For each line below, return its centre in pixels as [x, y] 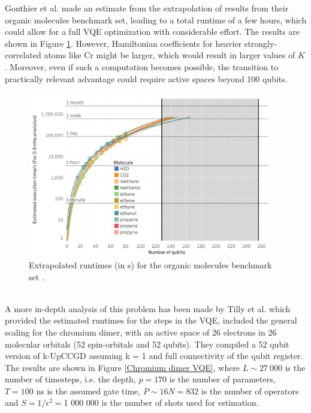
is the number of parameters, [222, 379]
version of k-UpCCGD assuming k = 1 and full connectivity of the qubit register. [154, 356]
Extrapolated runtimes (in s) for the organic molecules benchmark [150, 264]
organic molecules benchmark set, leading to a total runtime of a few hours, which [156, 20]
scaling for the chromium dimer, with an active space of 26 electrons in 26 [141, 332]
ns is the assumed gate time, [88, 390]
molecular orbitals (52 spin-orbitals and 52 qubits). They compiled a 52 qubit [147, 344]
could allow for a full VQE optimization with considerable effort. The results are [153, 32]
